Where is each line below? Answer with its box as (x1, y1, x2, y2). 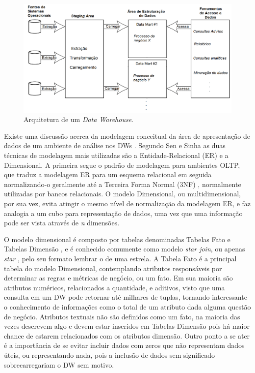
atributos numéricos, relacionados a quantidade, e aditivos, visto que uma (4, 282, 225, 292)
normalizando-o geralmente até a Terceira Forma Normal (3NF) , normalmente (4, 179, 241, 189)
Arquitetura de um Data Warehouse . (24, 114, 134, 124)
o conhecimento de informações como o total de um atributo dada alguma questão (4, 301, 251, 311)
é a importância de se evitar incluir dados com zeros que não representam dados (4, 340, 245, 350)
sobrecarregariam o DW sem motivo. (4, 359, 114, 370)
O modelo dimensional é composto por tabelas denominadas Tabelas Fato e (4, 234, 230, 244)
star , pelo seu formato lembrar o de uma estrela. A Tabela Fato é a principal (4, 253, 237, 263)
